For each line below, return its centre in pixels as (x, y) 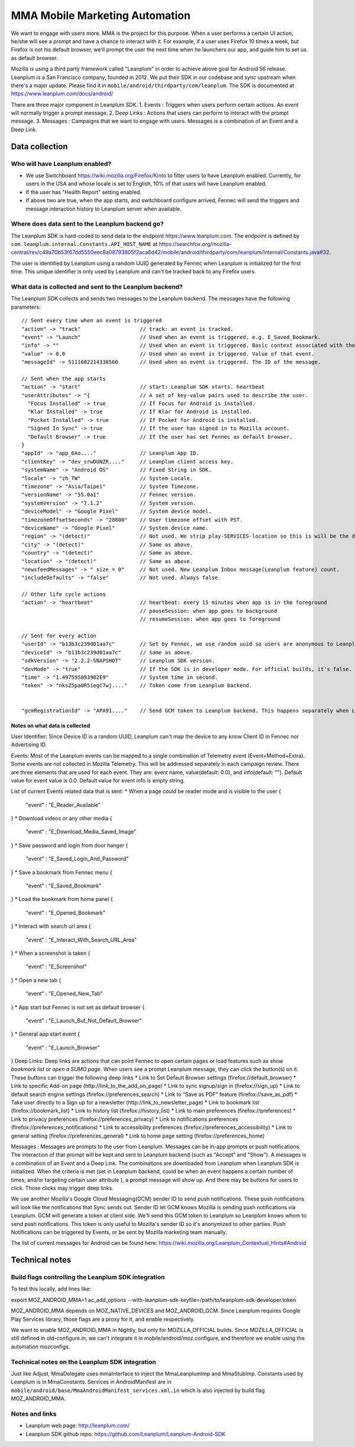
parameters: (26, 307)
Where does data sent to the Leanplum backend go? (87, 224)
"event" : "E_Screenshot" (56, 967)
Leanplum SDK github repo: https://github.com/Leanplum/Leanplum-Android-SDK (126, 1434)
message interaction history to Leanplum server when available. (104, 209)
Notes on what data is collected (51, 726)
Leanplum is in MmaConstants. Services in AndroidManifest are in (91, 1382)
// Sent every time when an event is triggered (92, 321)
